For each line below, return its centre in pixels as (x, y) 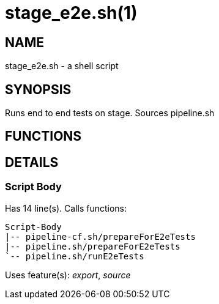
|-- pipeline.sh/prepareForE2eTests (93, 246)
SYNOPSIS (38, 89)
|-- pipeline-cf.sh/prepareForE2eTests (100, 236)
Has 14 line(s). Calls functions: (66, 208)
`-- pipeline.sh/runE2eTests (75, 256)
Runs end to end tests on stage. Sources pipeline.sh (110, 113)
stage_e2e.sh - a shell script (62, 66)
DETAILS (32, 162)
